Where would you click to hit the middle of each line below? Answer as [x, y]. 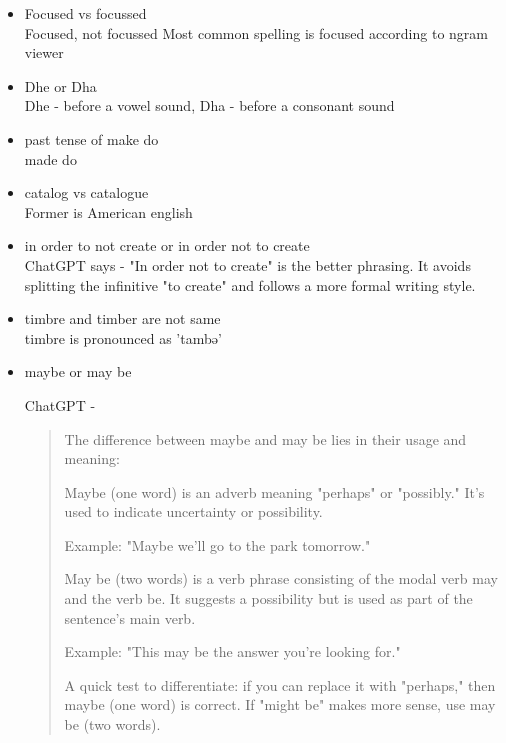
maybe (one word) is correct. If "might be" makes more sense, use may [280, 704]
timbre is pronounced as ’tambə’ [123, 337]
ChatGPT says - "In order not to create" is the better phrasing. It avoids [247, 264]
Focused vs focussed [85, 13]
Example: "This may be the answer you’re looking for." [232, 651]
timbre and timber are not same [122, 318]
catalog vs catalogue [86, 192]
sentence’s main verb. [130, 617]
